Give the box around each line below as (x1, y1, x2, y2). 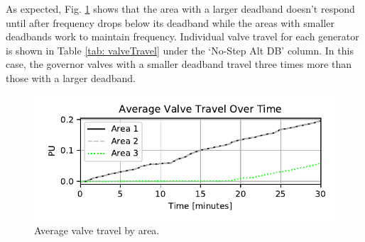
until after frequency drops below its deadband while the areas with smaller (6, 15, 334, 30)
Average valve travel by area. (34, 223, 160, 238)
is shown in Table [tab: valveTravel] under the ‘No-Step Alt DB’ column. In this (6, 42, 354, 57)
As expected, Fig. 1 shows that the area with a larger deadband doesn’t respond (6, 1, 355, 16)
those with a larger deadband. (6, 70, 136, 85)
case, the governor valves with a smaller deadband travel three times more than (6, 57, 352, 71)
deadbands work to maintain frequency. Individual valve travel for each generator (6, 29, 359, 44)
